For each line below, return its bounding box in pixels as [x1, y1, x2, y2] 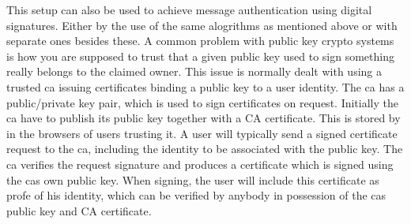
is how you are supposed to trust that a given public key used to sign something [6, 47, 394, 64]
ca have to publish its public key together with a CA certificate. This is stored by [6, 110, 401, 126]
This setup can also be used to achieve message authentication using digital [6, 2, 372, 17]
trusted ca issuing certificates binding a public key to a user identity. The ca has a [6, 78, 405, 95]
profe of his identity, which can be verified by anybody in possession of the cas [6, 187, 386, 203]
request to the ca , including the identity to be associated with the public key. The [6, 140, 403, 157]
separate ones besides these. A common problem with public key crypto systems [6, 32, 394, 49]
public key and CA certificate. [6, 202, 152, 218]
